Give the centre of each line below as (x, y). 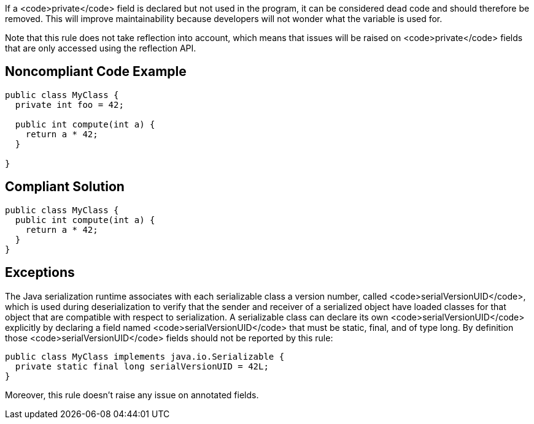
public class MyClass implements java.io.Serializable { (145, 356)
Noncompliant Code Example (96, 72)
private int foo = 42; (69, 104)
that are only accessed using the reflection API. (101, 48)
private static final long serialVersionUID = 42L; (142, 366)
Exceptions (40, 273)
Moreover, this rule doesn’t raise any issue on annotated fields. (132, 395)
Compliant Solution (65, 187)
